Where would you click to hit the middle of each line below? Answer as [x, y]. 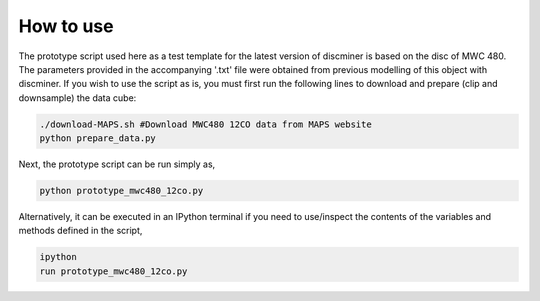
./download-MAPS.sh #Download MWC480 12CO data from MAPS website [205, 124]
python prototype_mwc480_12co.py [121, 191]
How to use [66, 26]
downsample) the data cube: [77, 97]
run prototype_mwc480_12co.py [113, 271]
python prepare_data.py [98, 138]
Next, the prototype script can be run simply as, [117, 164]
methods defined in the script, [80, 231]
